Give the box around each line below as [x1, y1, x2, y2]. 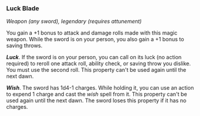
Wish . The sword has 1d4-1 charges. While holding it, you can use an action [6, 84, 194, 91]
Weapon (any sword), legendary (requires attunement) [6, 18, 142, 25]
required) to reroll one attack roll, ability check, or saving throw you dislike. [6, 60, 191, 67]
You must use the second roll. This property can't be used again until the [6, 66, 186, 74]
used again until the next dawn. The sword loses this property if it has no [6, 97, 187, 104]
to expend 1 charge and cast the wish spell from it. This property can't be [6, 91, 187, 98]
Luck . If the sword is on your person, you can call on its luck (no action [6, 54, 182, 61]
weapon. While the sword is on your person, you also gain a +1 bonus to [6, 36, 184, 43]
